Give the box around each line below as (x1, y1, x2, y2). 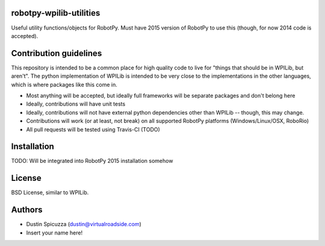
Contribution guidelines (11, 48, 102, 58)
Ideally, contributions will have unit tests (26, 100, 126, 108)
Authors (11, 205, 43, 215)
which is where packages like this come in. (11, 81, 117, 88)
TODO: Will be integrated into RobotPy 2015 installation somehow (11, 157, 173, 165)
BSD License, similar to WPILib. (11, 189, 89, 196)
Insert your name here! (26, 229, 83, 236)
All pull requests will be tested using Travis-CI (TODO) (26, 125, 161, 133)
